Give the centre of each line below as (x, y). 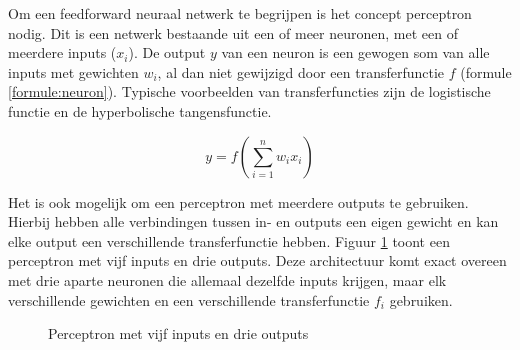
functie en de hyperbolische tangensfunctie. (140, 110)
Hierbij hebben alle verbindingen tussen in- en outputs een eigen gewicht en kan (253, 221)
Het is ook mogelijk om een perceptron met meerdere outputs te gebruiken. (238, 201)
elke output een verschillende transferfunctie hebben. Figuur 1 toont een (229, 240)
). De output (167, 52)
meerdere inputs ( (62, 52)
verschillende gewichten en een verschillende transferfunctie (189, 299)
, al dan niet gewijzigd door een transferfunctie (301, 71)
